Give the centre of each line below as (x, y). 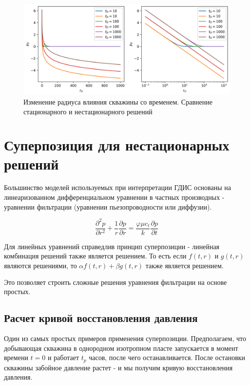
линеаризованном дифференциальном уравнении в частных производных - (114, 197)
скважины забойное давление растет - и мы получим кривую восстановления (118, 367)
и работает (63, 357)
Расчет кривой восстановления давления (101, 318)
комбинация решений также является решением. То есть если (95, 256)
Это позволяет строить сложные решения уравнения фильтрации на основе (115, 282)
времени (16, 357)
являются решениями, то (40, 265)
